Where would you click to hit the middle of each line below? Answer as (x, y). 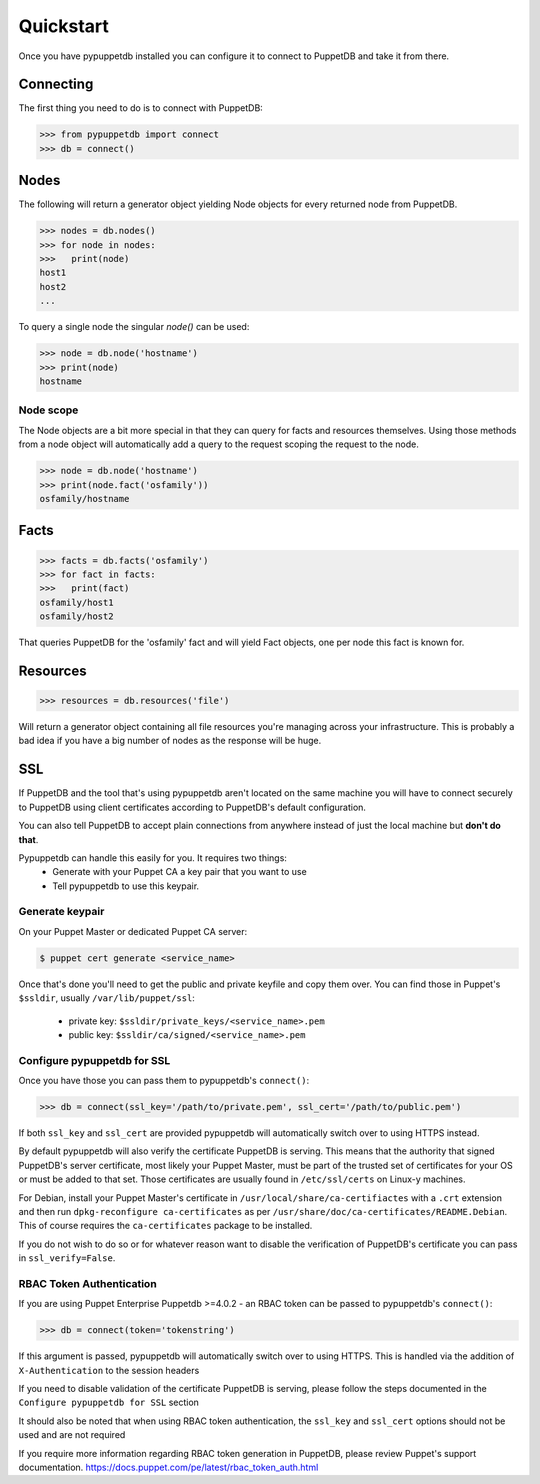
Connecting (56, 84)
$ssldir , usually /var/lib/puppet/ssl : (106, 998)
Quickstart (64, 26)
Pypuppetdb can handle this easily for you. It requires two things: (152, 857)
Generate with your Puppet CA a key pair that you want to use (179, 872)
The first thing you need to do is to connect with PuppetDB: (141, 108)
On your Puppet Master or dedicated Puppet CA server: (133, 931)
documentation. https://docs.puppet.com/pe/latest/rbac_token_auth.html (168, 1467)
